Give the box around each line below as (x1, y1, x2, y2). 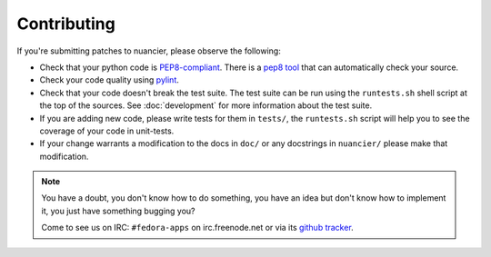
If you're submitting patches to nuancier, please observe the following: (16, 45, 281, 56)
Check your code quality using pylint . (39, 74, 179, 85)
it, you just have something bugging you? (41, 205, 195, 216)
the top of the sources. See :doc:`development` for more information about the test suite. (39, 100, 373, 111)
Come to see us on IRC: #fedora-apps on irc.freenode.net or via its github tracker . (41, 222, 354, 233)
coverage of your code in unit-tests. (39, 125, 175, 136)
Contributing (16, 14, 115, 34)
